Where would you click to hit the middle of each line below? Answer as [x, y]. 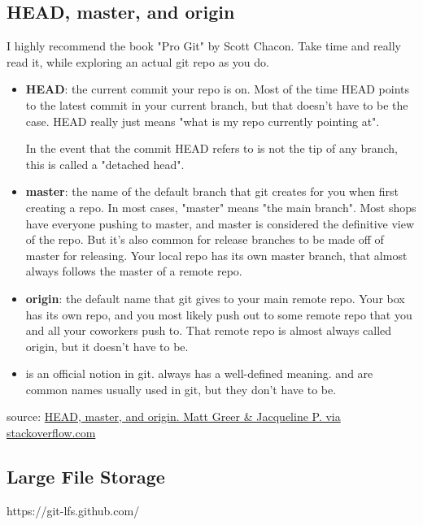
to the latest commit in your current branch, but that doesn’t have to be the [217, 104]
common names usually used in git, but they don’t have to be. [181, 389]
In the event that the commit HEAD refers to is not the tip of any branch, [211, 148]
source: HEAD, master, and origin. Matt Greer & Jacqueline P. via [174, 417]
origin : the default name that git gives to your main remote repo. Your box [215, 298]
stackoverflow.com [51, 433]
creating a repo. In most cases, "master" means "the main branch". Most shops [221, 207]
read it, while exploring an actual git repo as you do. [138, 61]
